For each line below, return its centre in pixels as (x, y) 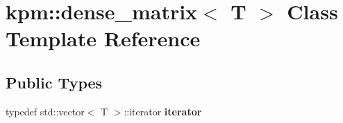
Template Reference (103, 38)
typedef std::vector (45, 111)
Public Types (54, 82)
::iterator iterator (163, 111)
